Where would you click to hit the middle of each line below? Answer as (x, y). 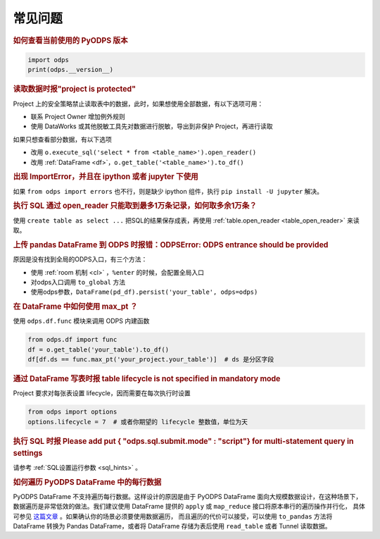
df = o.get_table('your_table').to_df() (98, 349)
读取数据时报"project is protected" (75, 89)
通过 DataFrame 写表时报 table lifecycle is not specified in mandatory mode (147, 379)
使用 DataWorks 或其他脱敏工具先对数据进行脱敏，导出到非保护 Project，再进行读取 (152, 126)
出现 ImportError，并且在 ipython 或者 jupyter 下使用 (106, 177)
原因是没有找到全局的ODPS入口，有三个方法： (80, 259)
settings (28, 453)
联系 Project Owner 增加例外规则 (78, 117)
